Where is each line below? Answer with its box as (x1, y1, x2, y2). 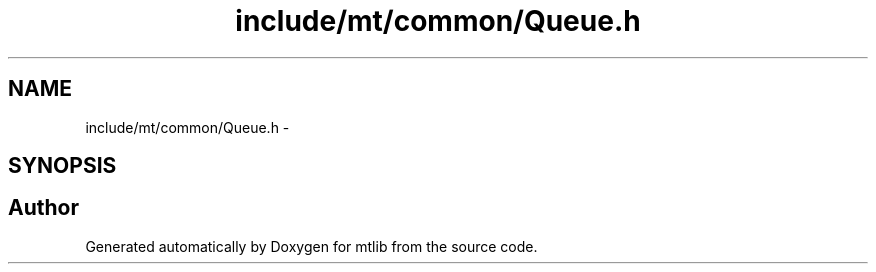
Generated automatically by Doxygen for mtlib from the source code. (85, 237, 538, 255)
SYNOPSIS (8, 153, 117, 179)
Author (8, 195, 79, 221)
